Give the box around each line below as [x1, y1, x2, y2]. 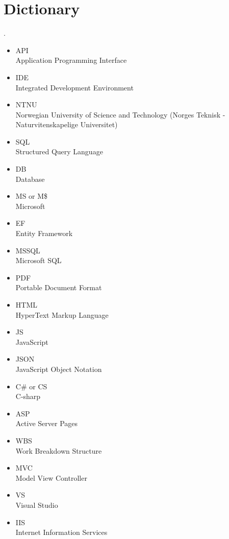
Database [15, 173, 45, 184]
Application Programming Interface [15, 55, 127, 65]
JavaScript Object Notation [15, 363, 102, 374]
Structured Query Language [15, 146, 103, 157]
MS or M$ [15, 191, 48, 201]
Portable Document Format [15, 282, 102, 293]
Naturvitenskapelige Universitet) [15, 119, 118, 130]
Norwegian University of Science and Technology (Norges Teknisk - [15, 109, 225, 120]
